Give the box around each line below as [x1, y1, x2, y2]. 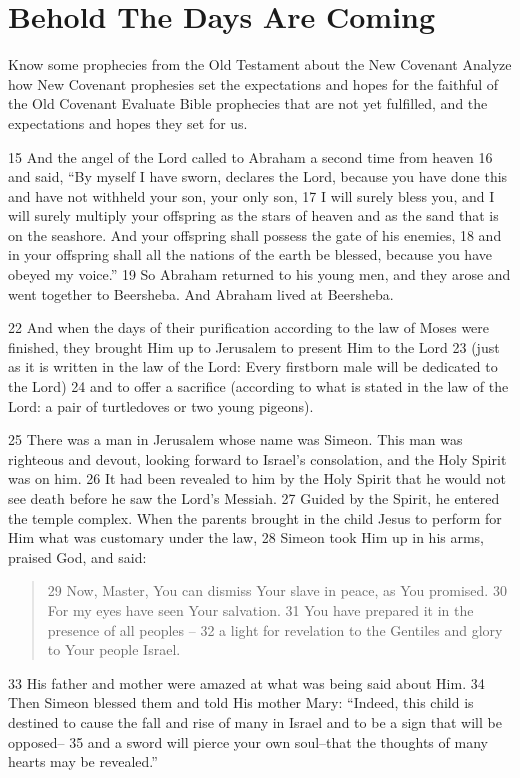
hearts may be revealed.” [8, 751, 158, 772]
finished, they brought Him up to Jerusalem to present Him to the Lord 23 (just [8, 336, 500, 357]
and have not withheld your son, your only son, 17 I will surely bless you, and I [8, 185, 495, 206]
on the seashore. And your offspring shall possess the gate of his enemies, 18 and [8, 224, 502, 245]
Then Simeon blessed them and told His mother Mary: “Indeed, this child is [8, 692, 474, 713]
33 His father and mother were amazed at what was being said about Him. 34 [8, 672, 485, 693]
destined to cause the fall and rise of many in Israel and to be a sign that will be [8, 711, 502, 732]
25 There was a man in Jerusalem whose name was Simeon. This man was [8, 429, 463, 450]
